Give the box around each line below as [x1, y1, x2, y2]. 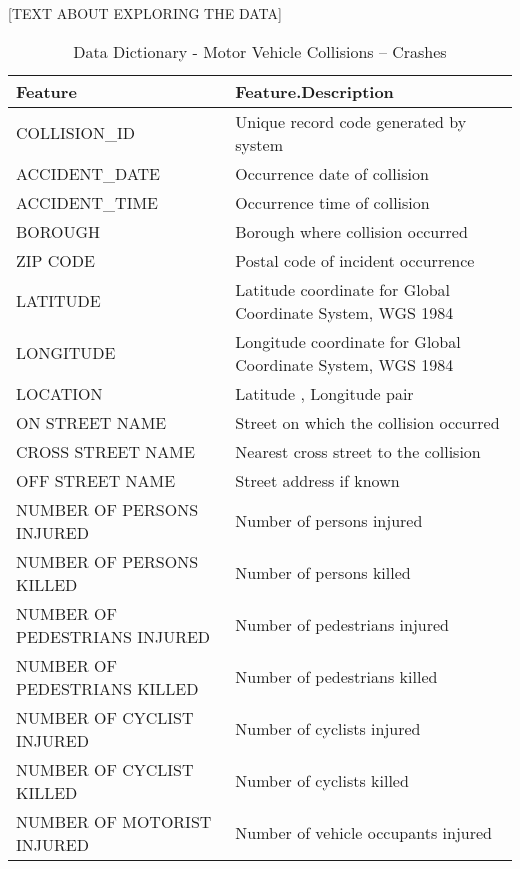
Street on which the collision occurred [235, 410, 500, 434]
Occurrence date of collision [235, 161, 429, 185]
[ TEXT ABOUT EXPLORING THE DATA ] [8, 3, 282, 23]
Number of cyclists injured [235, 717, 421, 741]
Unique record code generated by [235, 109, 467, 133]
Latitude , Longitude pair [235, 381, 414, 405]
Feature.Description [235, 79, 394, 103]
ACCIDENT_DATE [16, 161, 161, 185]
